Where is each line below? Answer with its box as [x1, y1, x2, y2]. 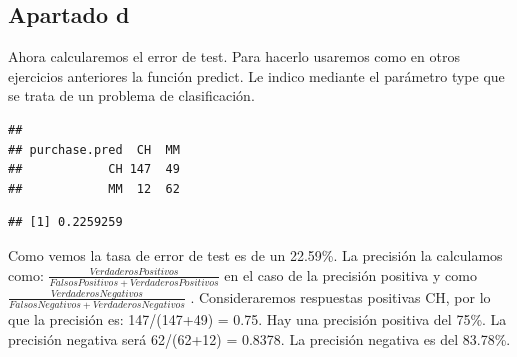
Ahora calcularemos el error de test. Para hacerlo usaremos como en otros [8, 46, 460, 67]
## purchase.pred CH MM [8, 142, 180, 157]
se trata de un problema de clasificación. [8, 85, 255, 106]
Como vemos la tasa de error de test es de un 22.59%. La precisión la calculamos [8, 244, 503, 265]
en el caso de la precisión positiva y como [224, 264, 477, 285]
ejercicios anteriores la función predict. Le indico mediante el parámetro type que [8, 65, 505, 86]
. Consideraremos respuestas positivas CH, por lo [190, 286, 491, 307]
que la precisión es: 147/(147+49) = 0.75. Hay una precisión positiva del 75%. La [8, 309, 507, 330]
